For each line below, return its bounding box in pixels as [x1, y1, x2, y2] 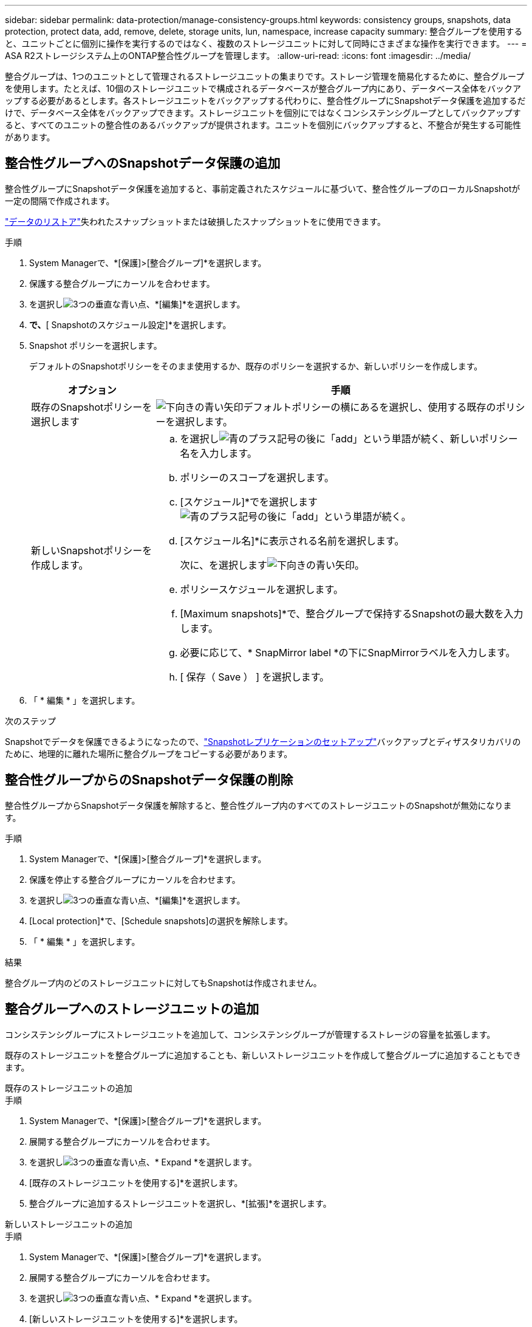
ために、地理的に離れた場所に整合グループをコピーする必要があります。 [5, 748, 293, 759]
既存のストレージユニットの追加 [5, 1082, 132, 1093]
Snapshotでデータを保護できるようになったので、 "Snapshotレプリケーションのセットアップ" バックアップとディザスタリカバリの [5, 736, 521, 747]
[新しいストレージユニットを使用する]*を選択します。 [29, 1313, 243, 1324]
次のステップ [5, 715, 56, 726]
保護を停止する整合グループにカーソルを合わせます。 [29, 874, 240, 885]
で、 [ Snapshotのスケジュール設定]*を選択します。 [29, 319, 231, 330]
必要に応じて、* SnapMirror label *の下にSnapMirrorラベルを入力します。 [180, 646, 516, 659]
